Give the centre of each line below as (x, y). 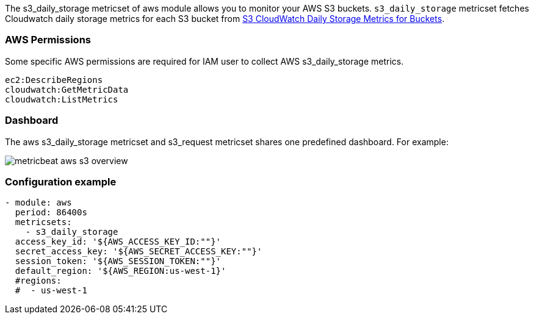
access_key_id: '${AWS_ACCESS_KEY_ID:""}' (118, 242)
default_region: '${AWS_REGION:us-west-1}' (121, 271)
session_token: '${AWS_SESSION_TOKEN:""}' (118, 261)
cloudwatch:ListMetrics (62, 99)
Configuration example (61, 181)
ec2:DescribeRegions (54, 80)
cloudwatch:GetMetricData (67, 89)
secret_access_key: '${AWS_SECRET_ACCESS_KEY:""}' (139, 252)
